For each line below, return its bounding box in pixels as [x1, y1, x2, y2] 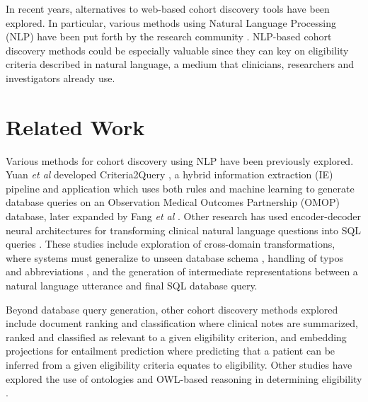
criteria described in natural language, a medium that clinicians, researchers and [6, 57, 355, 71]
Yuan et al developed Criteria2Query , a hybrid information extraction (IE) [6, 167, 333, 182]
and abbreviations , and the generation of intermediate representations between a [6, 264, 358, 279]
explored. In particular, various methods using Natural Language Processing [6, 15, 336, 30]
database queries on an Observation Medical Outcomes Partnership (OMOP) [6, 195, 340, 209]
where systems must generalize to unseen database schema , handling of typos [6, 250, 344, 265]
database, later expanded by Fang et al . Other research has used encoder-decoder [6, 209, 362, 224]
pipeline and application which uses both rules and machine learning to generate [6, 180, 355, 195]
